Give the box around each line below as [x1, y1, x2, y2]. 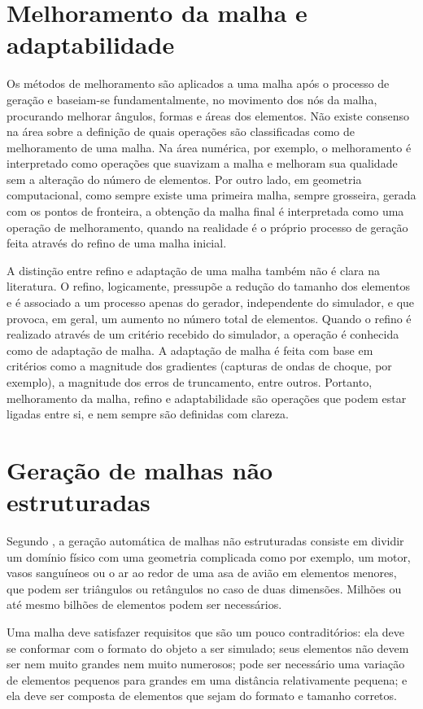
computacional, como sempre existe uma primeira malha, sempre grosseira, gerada [7, 186, 416, 204]
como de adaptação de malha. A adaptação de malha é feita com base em [7, 341, 373, 358]
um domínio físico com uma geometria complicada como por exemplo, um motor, [7, 548, 411, 565]
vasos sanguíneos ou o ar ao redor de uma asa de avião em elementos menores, [7, 564, 397, 581]
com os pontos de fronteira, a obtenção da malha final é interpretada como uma [7, 203, 404, 220]
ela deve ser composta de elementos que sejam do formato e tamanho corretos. [7, 687, 397, 704]
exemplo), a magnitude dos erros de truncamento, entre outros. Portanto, [7, 374, 373, 390]
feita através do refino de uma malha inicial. [7, 234, 227, 252]
